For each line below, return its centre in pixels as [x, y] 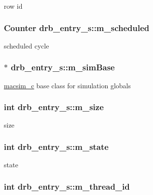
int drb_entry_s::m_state [56, 146]
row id [13, 6]
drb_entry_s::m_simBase [63, 67]
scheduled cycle [27, 45]
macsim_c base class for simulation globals [67, 85]
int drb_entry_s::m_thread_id [67, 186]
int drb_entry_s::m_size [54, 107]
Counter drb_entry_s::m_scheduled [77, 27]
